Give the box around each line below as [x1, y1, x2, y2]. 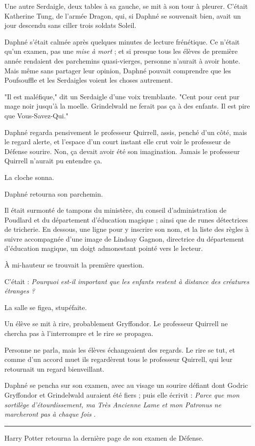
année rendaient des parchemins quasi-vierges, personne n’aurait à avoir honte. [4, 55, 240, 66]
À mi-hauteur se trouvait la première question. [4, 260, 144, 270]
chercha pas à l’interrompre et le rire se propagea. [4, 328, 154, 338]
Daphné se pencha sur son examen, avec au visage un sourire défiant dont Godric [4, 380, 248, 390]
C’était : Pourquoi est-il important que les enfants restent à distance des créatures [4, 276, 250, 286]
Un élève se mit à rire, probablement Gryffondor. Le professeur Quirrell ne [4, 318, 228, 329]
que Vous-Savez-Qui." [4, 110, 69, 120]
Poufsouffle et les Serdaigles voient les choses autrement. [4, 75, 173, 85]
